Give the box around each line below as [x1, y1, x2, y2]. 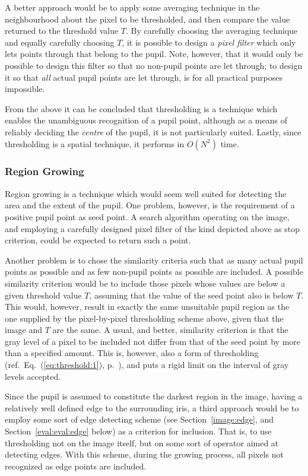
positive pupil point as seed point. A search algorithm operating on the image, [5, 210, 290, 223]
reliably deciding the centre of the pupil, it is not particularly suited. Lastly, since [5, 125, 301, 138]
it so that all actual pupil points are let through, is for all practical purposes [5, 71, 282, 83]
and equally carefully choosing [5, 36, 115, 48]
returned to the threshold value [5, 24, 119, 37]
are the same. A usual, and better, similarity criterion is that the [52, 323, 288, 336]
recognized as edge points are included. [5, 459, 147, 472]
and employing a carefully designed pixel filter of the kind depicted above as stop [5, 222, 300, 234]
